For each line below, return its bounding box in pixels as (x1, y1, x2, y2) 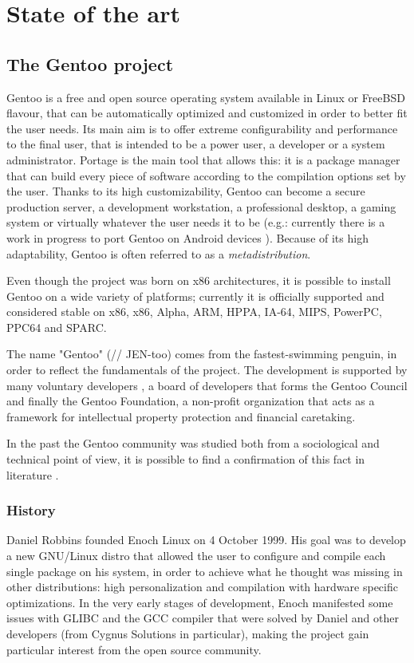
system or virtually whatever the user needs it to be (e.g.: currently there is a (6, 214, 385, 231)
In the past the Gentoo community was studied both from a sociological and (6, 435, 380, 452)
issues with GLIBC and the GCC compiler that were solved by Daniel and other (6, 610, 399, 626)
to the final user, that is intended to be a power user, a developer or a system (6, 136, 385, 152)
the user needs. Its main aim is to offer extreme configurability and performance (6, 120, 398, 136)
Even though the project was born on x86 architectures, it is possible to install (6, 272, 391, 289)
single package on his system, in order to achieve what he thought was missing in (6, 562, 403, 579)
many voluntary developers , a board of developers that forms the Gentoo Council (6, 377, 408, 393)
